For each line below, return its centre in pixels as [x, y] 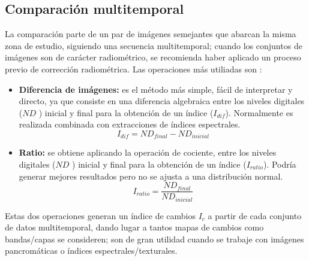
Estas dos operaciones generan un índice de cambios [100, 215]
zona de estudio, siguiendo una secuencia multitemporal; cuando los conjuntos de [154, 45]
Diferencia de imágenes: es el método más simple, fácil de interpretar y [156, 89]
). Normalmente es [259, 112]
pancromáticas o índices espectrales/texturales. [91, 251]
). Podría [280, 164]
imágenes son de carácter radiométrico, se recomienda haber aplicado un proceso [153, 57]
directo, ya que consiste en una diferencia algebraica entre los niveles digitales [162, 101]
